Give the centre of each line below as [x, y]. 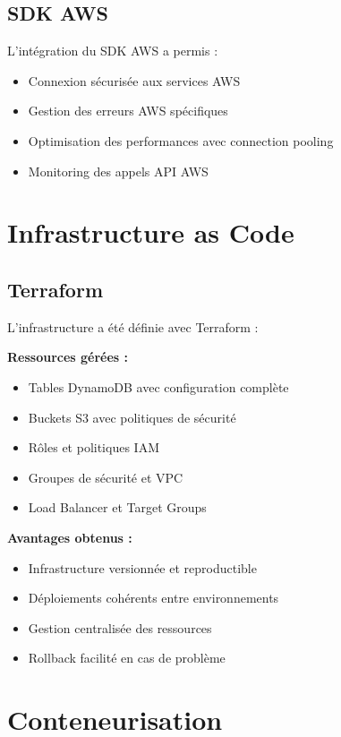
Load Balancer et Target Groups [117, 507]
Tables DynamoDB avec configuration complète [158, 386]
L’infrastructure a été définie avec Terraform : [133, 326]
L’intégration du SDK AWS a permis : [113, 51]
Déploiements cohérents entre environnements [153, 598]
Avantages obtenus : [70, 537]
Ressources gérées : [68, 357]
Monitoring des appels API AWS [118, 171]
